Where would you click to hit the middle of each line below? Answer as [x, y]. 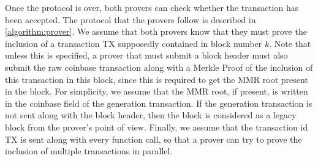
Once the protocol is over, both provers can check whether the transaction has [152, 7]
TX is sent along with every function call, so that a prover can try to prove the [153, 139]
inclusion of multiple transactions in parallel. [89, 151]
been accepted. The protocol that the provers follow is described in [131, 19]
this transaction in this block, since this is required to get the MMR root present [157, 79]
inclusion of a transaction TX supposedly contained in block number [134, 43]
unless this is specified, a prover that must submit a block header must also [146, 55]
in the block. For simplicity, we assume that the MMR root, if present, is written [157, 91]
